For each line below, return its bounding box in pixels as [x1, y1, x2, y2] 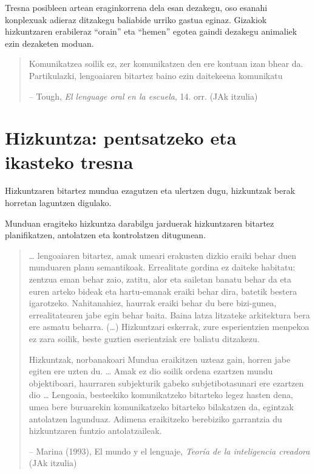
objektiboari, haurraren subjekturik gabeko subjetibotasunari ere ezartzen [29, 376, 304, 389]
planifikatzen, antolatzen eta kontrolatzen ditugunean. [5, 228, 206, 241]
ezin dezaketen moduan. [5, 36, 94, 49]
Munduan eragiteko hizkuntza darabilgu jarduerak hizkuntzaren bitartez [5, 216, 274, 229]
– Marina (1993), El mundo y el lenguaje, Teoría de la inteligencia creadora [29, 444, 310, 457]
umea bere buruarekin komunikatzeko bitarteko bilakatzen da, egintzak [29, 400, 294, 413]
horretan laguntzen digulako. [5, 196, 112, 209]
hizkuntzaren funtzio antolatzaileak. [29, 424, 162, 437]
